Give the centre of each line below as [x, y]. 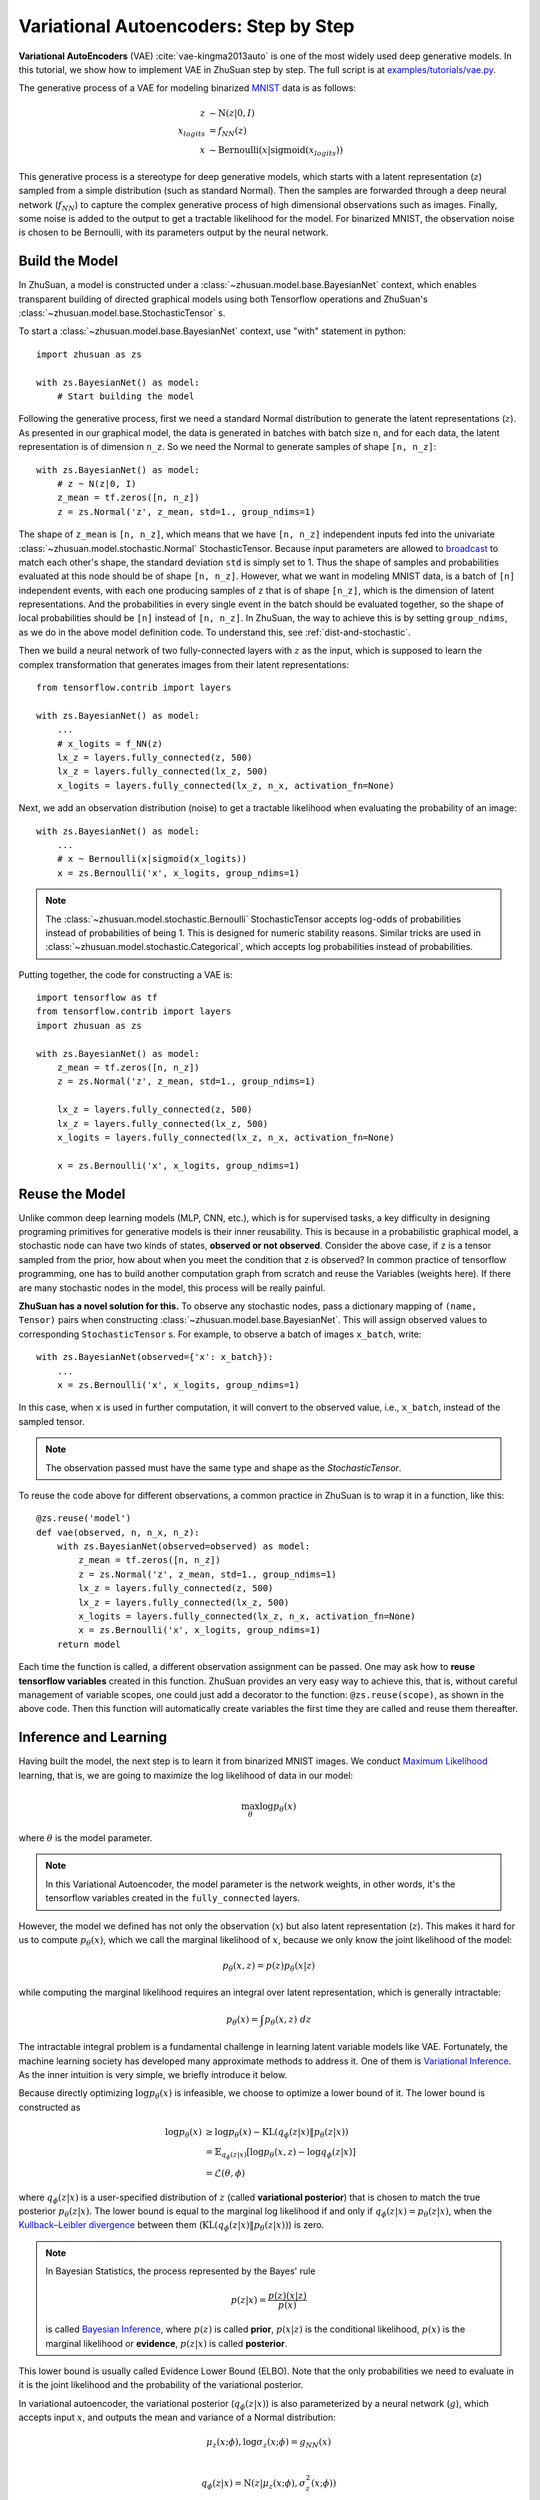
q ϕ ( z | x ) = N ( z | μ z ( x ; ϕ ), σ [253, 2484]
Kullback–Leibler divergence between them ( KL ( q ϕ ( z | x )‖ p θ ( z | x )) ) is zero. [171, 2226]
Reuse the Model [72, 1193]
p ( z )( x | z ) [287, 2296]
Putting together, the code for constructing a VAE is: [126, 974]
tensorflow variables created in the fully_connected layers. [172, 1898]
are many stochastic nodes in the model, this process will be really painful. [172, 1287]
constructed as [49, 2107]
